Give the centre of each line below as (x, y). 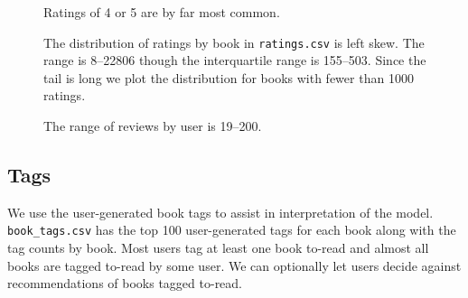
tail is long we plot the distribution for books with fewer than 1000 (229, 77)
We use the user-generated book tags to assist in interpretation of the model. (220, 212)
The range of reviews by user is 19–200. (153, 126)
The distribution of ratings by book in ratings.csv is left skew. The (234, 42)
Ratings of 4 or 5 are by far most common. (162, 12)
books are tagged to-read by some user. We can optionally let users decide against (234, 265)
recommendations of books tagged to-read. (125, 283)
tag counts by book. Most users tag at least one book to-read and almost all (218, 248)
